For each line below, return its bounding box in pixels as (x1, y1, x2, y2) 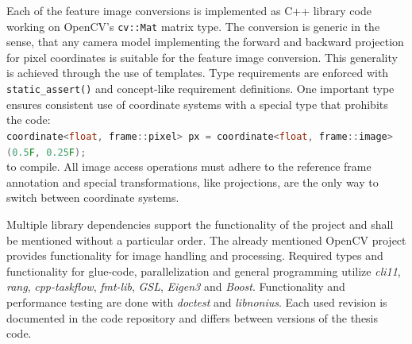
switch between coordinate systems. (6, 189, 179, 206)
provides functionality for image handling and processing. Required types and (6, 247, 383, 264)
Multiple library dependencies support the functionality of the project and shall (6, 215, 394, 232)
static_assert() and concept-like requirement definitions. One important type (6, 80, 395, 97)
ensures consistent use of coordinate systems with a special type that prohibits (6, 95, 388, 112)
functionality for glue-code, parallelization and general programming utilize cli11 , (6, 262, 401, 279)
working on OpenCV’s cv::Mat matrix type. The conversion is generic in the (6, 17, 380, 34)
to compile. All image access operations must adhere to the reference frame (6, 158, 372, 175)
